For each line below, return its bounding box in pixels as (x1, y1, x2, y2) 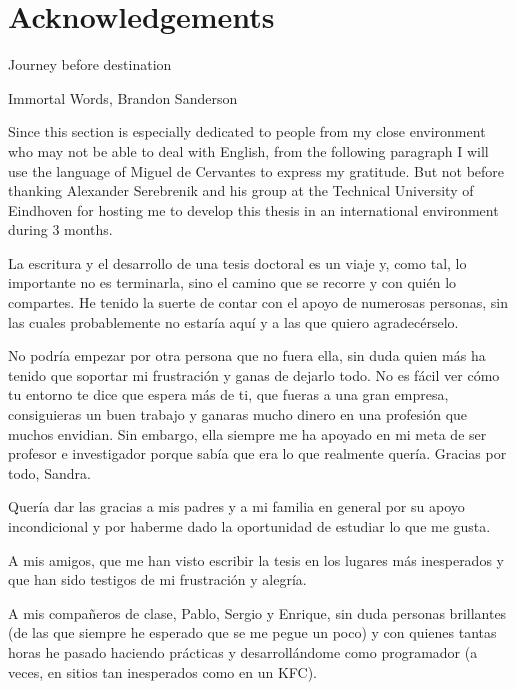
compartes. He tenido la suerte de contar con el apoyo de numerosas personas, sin (8, 292, 509, 313)
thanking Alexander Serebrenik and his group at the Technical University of (8, 180, 474, 201)
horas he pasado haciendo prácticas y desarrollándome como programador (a (8, 641, 478, 662)
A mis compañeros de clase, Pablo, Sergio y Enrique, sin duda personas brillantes (8, 602, 507, 623)
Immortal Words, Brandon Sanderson (8, 87, 238, 108)
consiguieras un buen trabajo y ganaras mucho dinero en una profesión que (8, 404, 468, 425)
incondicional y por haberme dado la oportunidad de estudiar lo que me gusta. (8, 516, 491, 536)
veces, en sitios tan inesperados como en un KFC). (8, 661, 317, 682)
